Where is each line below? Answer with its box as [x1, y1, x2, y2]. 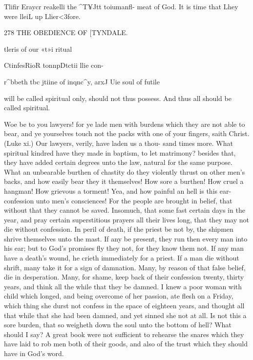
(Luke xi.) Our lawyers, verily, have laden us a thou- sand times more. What [4, 138, 233, 148]
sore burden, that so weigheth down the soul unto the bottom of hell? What [4, 320, 232, 330]
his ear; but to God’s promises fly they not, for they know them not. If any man [4, 243, 244, 253]
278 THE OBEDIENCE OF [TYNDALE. [4, 27, 128, 38]
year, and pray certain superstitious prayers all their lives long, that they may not [4, 214, 249, 224]
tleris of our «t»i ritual [4, 43, 72, 54]
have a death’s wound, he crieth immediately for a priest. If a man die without [4, 253, 239, 263]
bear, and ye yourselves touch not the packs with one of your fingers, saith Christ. [4, 128, 250, 139]
